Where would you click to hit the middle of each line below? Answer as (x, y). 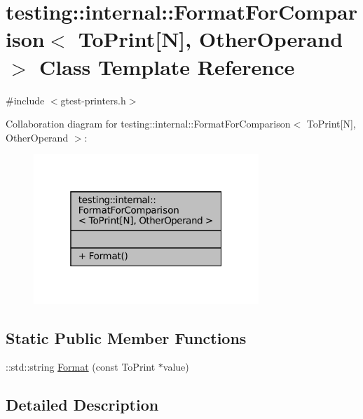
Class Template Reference (167, 66)
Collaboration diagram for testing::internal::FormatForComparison (148, 124)
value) (176, 367)
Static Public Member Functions (126, 337)
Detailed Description (82, 405)
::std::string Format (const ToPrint (81, 367)
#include (25, 100)
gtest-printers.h (93, 100)
